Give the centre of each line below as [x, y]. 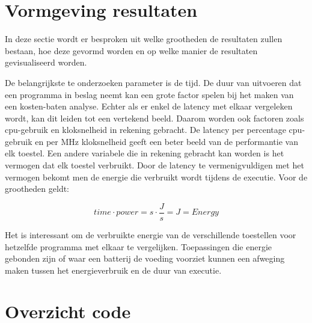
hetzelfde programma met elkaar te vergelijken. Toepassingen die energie [139, 246]
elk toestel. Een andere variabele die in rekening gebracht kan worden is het [145, 153]
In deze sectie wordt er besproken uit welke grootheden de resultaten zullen [144, 39]
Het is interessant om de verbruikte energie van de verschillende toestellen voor [151, 234]
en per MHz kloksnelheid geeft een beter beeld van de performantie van [167, 141]
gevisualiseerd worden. [46, 62]
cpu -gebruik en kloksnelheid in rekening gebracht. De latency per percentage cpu [154, 130]
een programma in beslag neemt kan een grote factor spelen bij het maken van [149, 94]
